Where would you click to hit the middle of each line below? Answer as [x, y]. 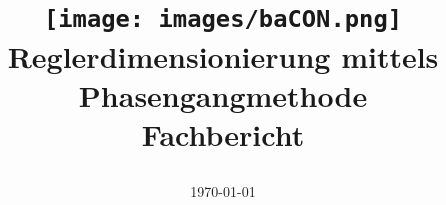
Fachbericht [223, 133]
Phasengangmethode [223, 94]
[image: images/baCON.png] [223, 19]
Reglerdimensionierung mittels [223, 55]
